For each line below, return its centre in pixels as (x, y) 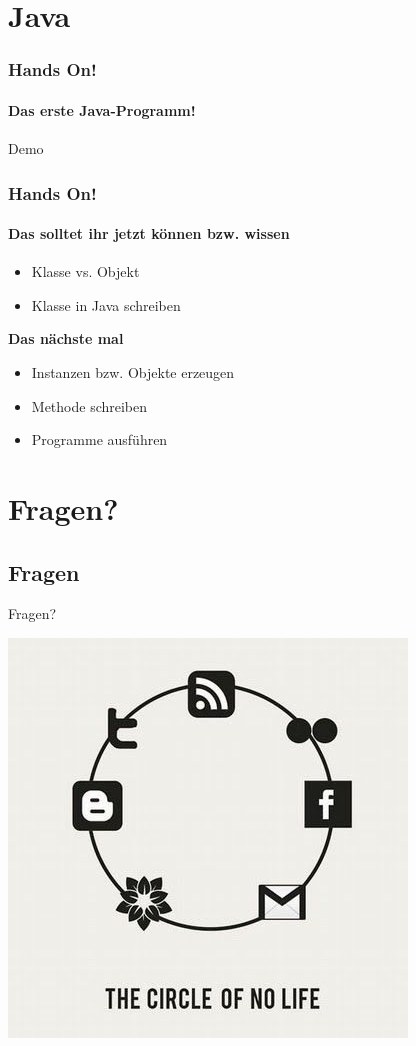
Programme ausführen (99, 439)
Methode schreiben (89, 405)
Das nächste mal (66, 338)
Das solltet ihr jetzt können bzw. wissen (149, 233)
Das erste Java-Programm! (102, 109)
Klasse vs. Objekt (85, 271)
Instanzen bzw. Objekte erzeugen (133, 372)
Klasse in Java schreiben (106, 304)
